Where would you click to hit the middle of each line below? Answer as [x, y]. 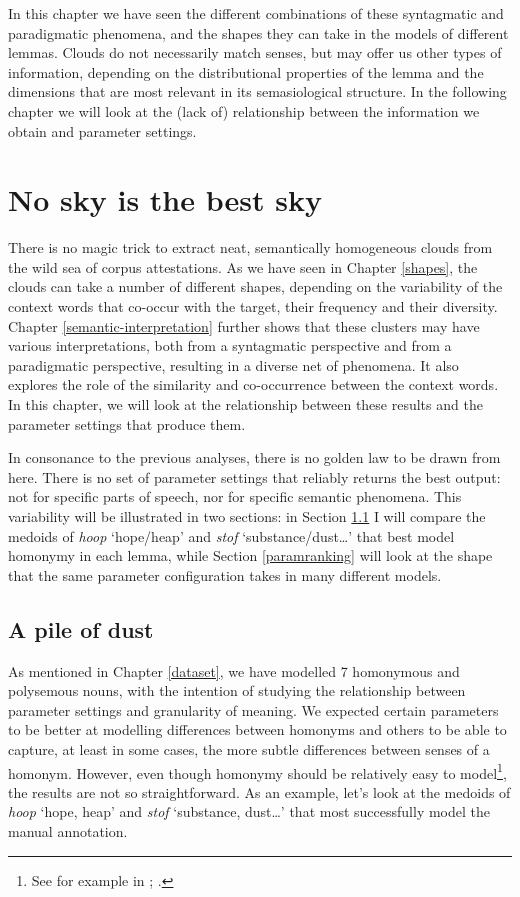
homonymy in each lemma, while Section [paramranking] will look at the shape [250, 555]
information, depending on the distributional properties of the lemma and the [246, 71]
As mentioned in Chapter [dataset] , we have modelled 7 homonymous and [234, 670]
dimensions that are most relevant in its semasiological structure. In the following [257, 91]
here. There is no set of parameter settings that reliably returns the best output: [254, 476]
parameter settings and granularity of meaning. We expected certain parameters [253, 709]
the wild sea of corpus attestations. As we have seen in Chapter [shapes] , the [243, 266]
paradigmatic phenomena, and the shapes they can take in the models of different [258, 32]
